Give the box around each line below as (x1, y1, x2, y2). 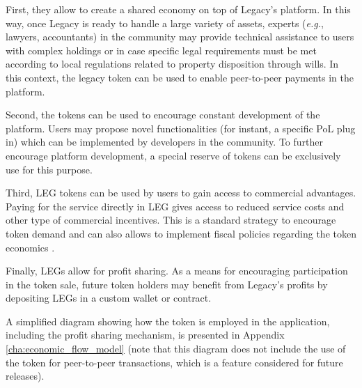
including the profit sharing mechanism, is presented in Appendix (6, 327, 285, 342)
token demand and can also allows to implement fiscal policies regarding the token (6, 226, 356, 240)
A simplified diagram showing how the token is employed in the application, (6, 313, 330, 328)
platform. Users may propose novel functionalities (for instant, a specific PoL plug (6, 121, 356, 135)
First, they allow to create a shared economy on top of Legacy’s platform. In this (6, 2, 351, 16)
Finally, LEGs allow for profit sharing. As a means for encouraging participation (6, 263, 348, 278)
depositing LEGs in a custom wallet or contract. (6, 290, 212, 305)
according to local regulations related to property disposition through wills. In (6, 56, 339, 71)
